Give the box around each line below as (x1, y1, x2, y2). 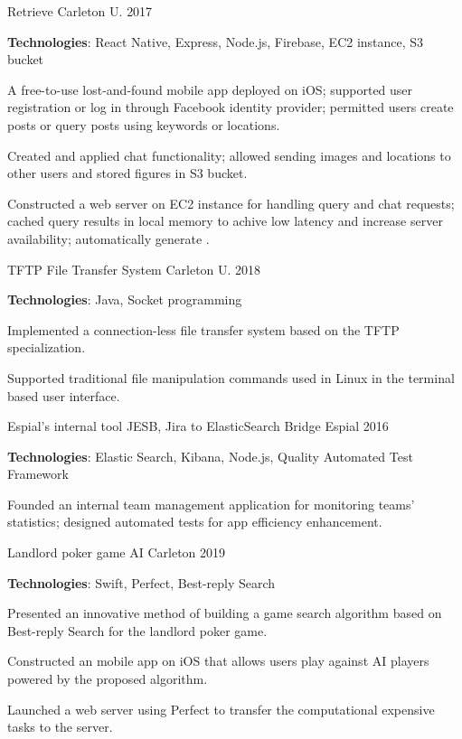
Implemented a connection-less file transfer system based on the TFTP (7, 320, 400, 339)
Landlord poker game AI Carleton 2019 (7, 543, 226, 562)
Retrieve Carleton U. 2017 (7, 2, 153, 20)
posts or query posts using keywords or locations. (7, 115, 280, 134)
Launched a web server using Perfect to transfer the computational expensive (7, 699, 435, 718)
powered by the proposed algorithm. (7, 669, 208, 688)
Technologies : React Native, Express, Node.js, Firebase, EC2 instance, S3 (7, 32, 424, 51)
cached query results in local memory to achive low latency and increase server (7, 211, 443, 230)
